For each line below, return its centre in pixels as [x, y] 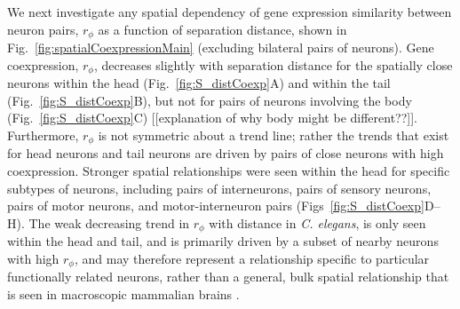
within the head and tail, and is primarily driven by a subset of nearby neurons [223, 241]
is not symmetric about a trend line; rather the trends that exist [274, 135]
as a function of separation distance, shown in [222, 29]
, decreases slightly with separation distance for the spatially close [273, 64]
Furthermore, [43, 135]
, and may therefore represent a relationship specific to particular [252, 258]
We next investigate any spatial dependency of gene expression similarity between [230, 12]
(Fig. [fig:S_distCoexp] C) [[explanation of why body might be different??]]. [213, 118]
